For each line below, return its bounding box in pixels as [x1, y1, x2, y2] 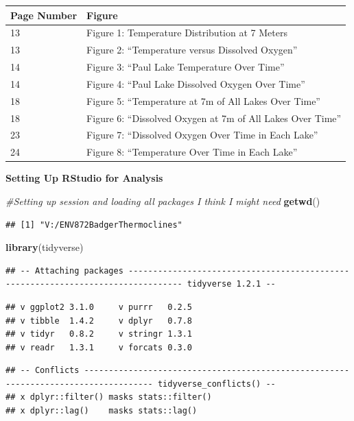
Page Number [10, 8, 78, 22]
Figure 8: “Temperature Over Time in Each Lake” [86, 145, 298, 159]
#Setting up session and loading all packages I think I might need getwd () [5, 193, 320, 208]
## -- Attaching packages [5, 265, 123, 276]
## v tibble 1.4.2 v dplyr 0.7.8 [5, 315, 193, 326]
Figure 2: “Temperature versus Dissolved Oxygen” [86, 43, 298, 57]
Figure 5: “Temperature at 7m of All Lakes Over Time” [86, 93, 320, 108]
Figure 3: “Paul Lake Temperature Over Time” [86, 60, 285, 74]
